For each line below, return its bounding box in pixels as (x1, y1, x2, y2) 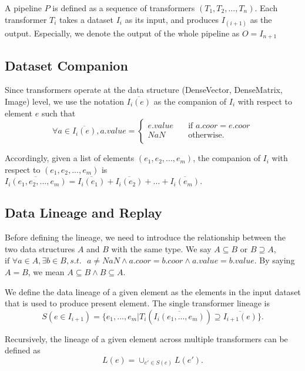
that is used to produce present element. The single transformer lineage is (5, 297, 270, 309)
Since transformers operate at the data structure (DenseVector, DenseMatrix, (5, 83, 283, 96)
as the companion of (153, 95, 227, 108)
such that (41, 106, 76, 119)
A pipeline (5, 2, 42, 14)
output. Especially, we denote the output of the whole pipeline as (5, 26, 240, 39)
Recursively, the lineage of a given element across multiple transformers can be (5, 332, 288, 345)
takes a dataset (59, 13, 113, 25)
